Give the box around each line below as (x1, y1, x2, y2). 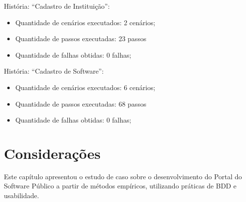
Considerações (4, 143, 101, 163)
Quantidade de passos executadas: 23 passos (15, 33, 147, 44)
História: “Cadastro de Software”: (4, 66, 104, 76)
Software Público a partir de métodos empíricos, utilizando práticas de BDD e (4, 181, 237, 191)
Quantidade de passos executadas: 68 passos (15, 98, 147, 109)
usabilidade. (4, 190, 39, 201)
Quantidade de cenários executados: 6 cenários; (15, 82, 155, 92)
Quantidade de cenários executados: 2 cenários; (15, 17, 155, 27)
